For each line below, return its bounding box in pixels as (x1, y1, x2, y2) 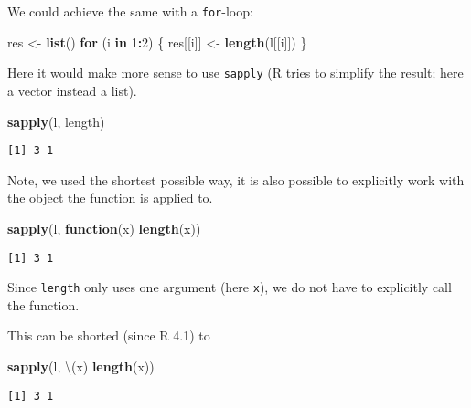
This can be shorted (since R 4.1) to (7, 326, 210, 345)
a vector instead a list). (7, 80, 137, 99)
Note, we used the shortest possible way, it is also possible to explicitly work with (7, 170, 465, 189)
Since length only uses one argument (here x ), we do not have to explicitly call (7, 277, 452, 297)
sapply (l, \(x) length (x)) (7, 357, 155, 376)
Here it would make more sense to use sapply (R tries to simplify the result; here (7, 63, 464, 82)
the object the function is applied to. (7, 188, 213, 207)
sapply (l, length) (7, 111, 105, 131)
